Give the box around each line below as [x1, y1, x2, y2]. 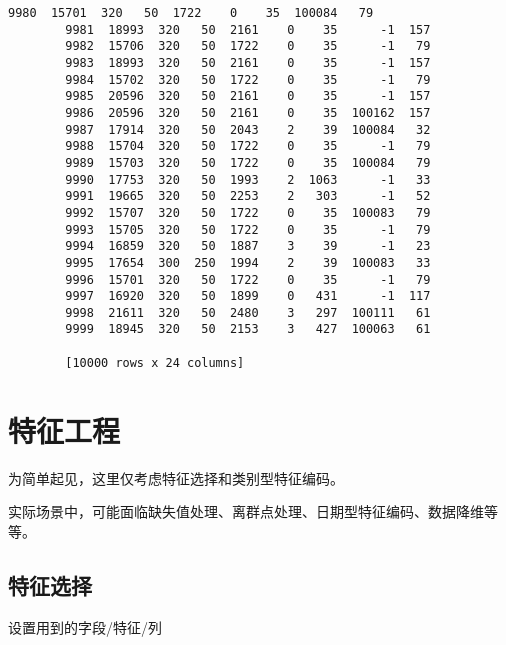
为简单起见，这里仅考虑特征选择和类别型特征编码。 [8, 467, 344, 488]
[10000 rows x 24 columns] [65, 355, 245, 370]
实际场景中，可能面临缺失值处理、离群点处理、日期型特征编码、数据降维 [8, 501, 484, 522]
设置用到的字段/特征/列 [8, 616, 162, 637]
